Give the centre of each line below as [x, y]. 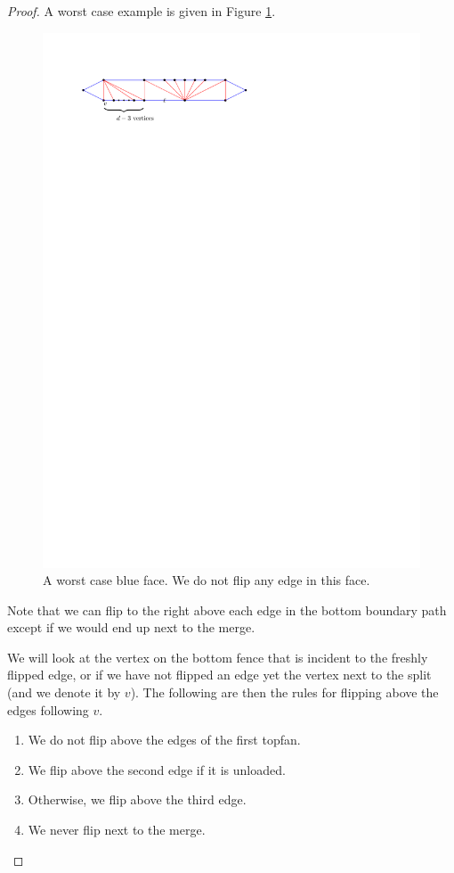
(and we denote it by [64, 692]
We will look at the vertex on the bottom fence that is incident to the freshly [218, 657]
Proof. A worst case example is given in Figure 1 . [142, 11]
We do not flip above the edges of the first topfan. [164, 740]
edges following [48, 709]
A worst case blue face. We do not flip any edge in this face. [207, 580]
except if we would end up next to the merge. [131, 627]
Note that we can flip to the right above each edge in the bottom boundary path [227, 609]
